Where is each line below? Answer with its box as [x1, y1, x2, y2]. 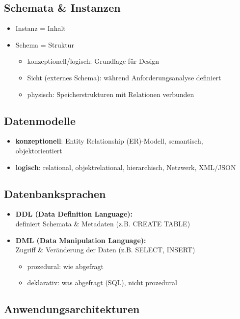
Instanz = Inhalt [15, 23, 66, 33]
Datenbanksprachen [4, 186, 106, 201]
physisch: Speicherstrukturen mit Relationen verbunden [27, 89, 194, 99]
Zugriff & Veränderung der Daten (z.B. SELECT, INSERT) [15, 245, 195, 255]
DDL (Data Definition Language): [15, 209, 133, 219]
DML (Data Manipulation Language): [15, 235, 146, 245]
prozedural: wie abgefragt [27, 261, 104, 271]
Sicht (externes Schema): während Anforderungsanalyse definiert [27, 72, 221, 82]
